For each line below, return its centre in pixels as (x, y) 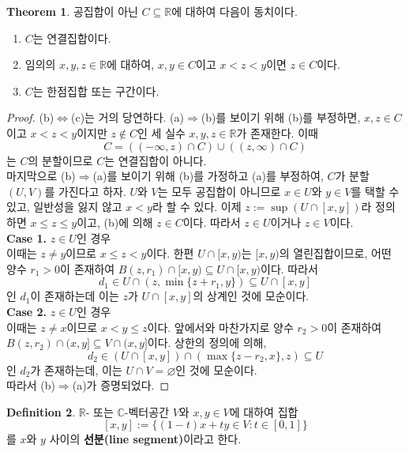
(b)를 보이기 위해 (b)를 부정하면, (281, 117)
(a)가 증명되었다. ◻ (121, 385)
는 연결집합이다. (72, 38)
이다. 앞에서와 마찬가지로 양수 (220, 327)
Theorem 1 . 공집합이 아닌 (72, 11)
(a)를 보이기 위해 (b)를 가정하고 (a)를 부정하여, (208, 176)
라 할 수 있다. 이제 (197, 207)
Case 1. (27, 237)
